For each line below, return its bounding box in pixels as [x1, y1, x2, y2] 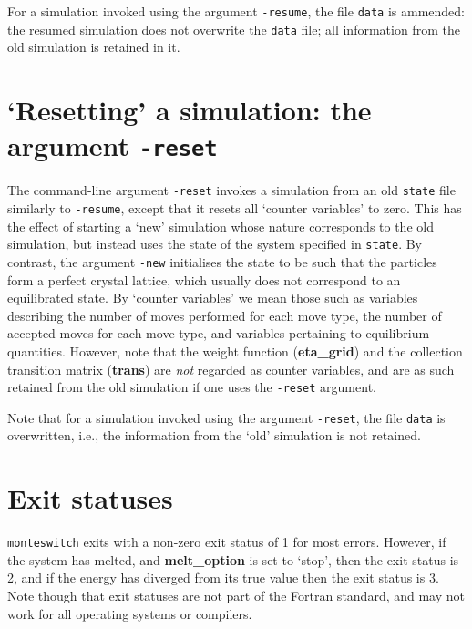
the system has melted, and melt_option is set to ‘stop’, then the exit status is [7, 550, 459, 569]
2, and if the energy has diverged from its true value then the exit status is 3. [7, 568, 439, 587]
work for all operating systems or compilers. [7, 603, 252, 623]
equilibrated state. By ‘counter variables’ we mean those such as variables [7, 288, 418, 307]
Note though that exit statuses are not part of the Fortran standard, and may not [7, 586, 466, 604]
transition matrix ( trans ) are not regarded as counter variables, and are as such [7, 359, 455, 378]
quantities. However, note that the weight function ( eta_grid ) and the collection [7, 341, 463, 360]
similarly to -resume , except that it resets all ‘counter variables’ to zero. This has [7, 199, 462, 217]
